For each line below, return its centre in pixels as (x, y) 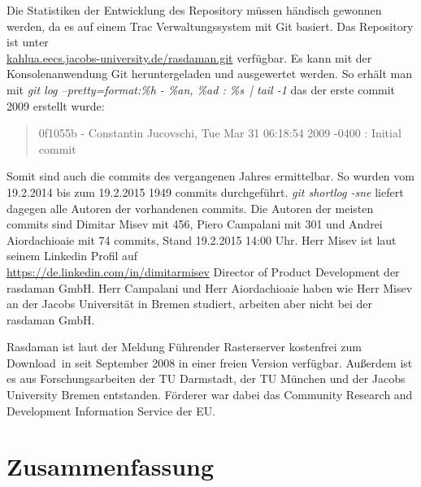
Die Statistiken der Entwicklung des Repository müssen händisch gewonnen (194, 10)
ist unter (28, 42)
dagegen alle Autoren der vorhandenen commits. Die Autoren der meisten (190, 208)
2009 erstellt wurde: (56, 105)
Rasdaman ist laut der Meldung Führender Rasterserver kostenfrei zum (184, 347)
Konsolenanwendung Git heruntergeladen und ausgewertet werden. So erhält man (210, 74)
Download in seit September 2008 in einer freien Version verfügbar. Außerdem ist (210, 362)
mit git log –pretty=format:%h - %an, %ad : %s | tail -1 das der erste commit (201, 89)
